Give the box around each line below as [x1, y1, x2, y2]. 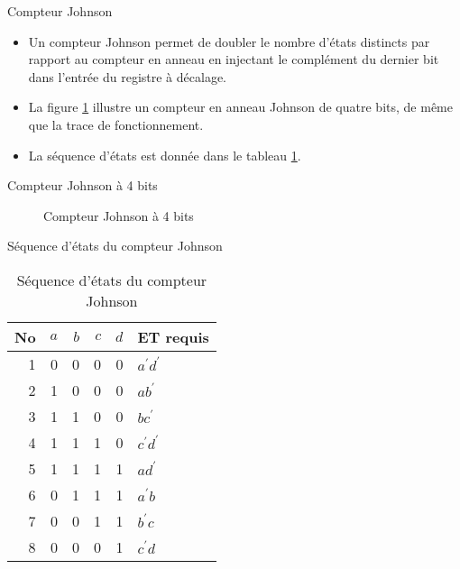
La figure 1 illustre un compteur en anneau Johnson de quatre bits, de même [28, 97, 453, 116]
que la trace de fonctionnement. [28, 115, 204, 133]
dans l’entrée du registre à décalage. [28, 67, 226, 86]
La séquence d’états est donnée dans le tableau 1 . [28, 145, 301, 164]
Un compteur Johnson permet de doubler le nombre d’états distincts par [28, 32, 430, 50]
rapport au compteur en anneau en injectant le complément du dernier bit [28, 50, 439, 69]
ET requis [137, 326, 209, 347]
